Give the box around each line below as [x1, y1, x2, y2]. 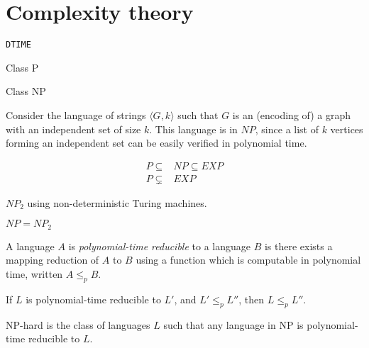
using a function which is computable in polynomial [136, 252, 361, 267]
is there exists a [264, 238, 333, 253]
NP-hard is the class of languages [6, 317, 150, 332]
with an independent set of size [6, 121, 141, 136]
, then [238, 291, 265, 306]
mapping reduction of [6, 252, 99, 267]
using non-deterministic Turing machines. [27, 195, 207, 210]
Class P [6, 60, 39, 74]
